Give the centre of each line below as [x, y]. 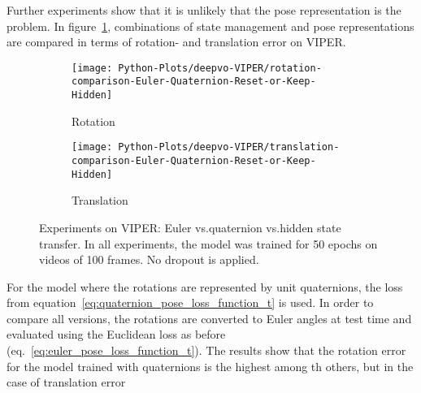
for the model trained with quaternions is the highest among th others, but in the [210, 366]
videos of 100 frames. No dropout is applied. [149, 259]
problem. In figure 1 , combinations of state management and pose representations [210, 26]
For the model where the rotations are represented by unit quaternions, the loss [205, 286]
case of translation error [66, 382]
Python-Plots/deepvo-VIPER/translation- [229, 147]
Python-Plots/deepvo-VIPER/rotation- [220, 68]
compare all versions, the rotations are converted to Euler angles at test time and [209, 318]
